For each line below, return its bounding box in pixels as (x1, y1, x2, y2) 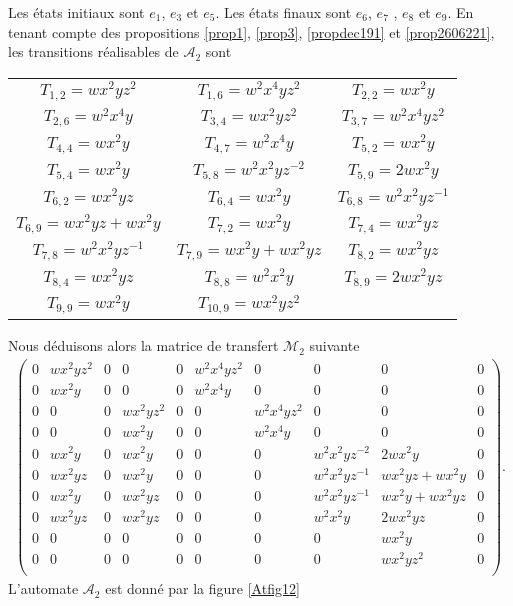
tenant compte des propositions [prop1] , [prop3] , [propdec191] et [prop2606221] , (8, 21, 495, 42)
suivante (309, 335, 360, 356)
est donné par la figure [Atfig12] (105, 578, 300, 599)
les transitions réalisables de (8, 41, 179, 62)
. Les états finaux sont (215, 2, 352, 22)
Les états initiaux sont (8, 2, 145, 22)
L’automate (8, 578, 79, 599)
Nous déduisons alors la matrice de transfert (8, 335, 279, 356)
